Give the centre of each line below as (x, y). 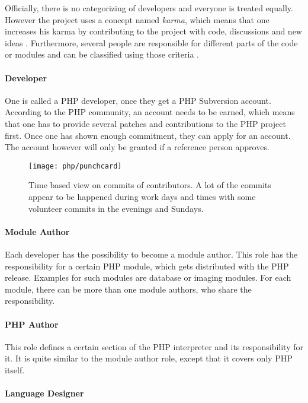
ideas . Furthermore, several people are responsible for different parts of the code (151, 42)
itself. (15, 369)
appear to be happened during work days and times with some (142, 196)
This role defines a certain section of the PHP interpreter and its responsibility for (154, 346)
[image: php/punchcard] (75, 166)
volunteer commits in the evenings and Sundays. (116, 208)
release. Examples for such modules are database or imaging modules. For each (148, 277)
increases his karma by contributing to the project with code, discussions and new (153, 31)
